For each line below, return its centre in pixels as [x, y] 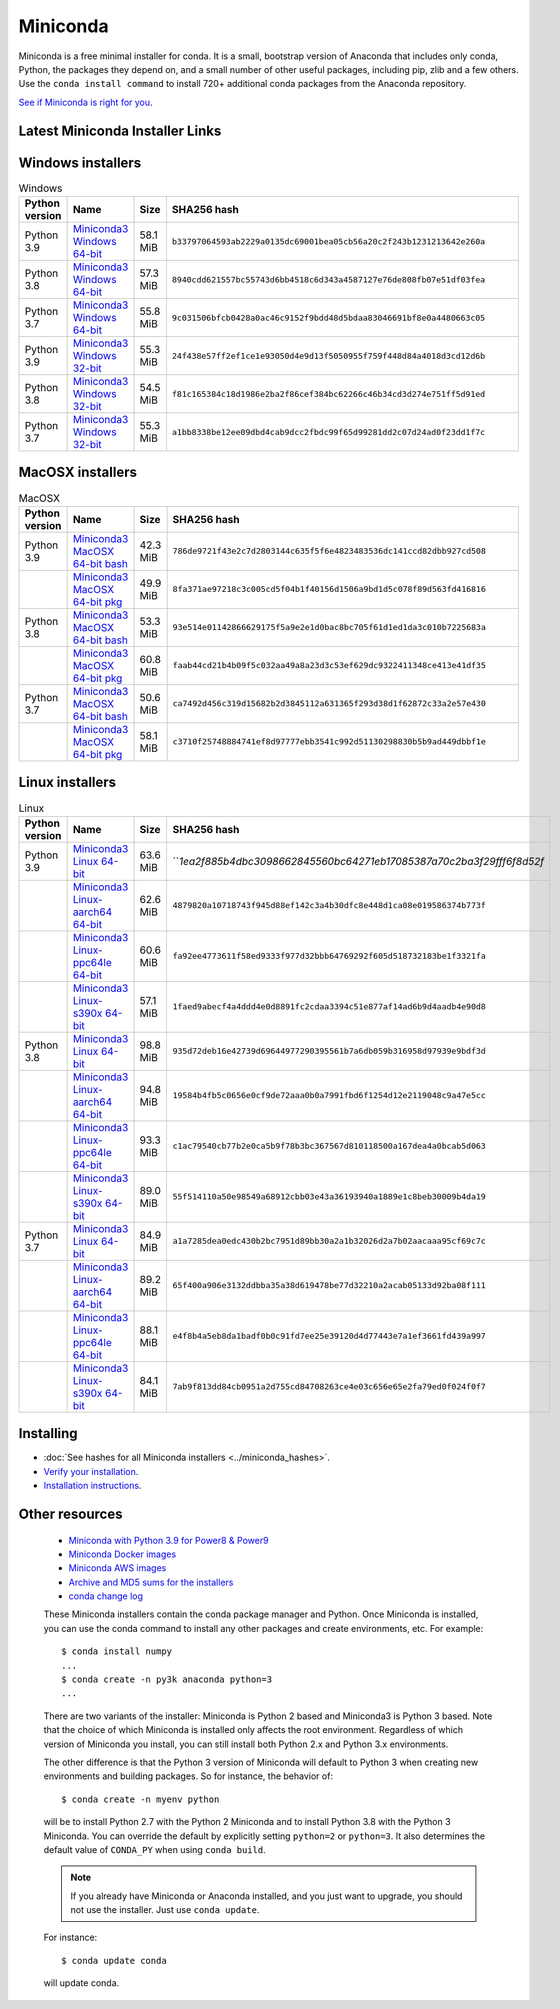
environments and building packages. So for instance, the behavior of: [188, 1776]
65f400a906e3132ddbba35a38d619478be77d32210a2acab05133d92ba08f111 [329, 1285]
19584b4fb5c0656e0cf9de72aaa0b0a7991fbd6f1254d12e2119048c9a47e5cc [329, 1095]
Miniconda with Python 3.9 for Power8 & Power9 [168, 1540]
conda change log [106, 1596]
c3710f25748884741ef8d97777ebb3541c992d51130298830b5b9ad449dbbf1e [329, 741]
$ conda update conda [114, 1960]
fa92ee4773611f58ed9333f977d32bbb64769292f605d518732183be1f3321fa [329, 956]
